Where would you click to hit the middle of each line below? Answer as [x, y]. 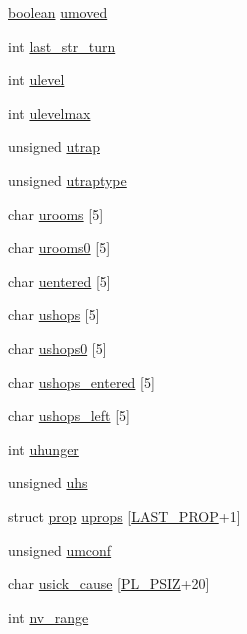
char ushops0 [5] [57, 347]
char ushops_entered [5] [81, 381]
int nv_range [48, 616]
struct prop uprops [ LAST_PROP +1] [124, 515]
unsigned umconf [60, 549]
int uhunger [43, 448]
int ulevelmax [49, 112]
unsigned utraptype [67, 179]
